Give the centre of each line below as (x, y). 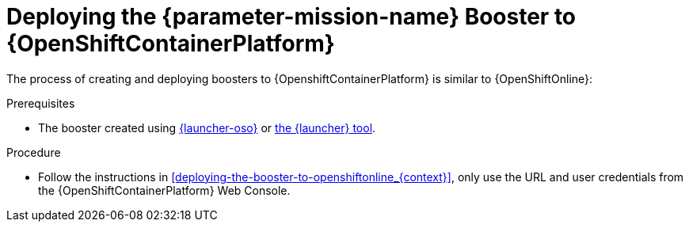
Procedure (34, 152)
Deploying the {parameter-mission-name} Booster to (291, 17)
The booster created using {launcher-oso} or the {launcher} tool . (207, 127)
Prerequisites (41, 103)
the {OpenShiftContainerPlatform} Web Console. (164, 190)
